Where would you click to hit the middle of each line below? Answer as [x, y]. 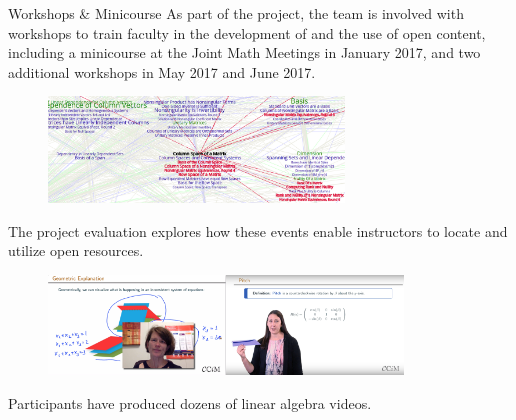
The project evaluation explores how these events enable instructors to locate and [258, 230]
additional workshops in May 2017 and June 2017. [162, 71]
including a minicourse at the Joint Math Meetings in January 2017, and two [244, 52]
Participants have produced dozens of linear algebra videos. [190, 402]
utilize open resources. [76, 250]
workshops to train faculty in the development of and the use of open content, [247, 32]
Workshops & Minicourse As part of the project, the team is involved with [236, 13]
